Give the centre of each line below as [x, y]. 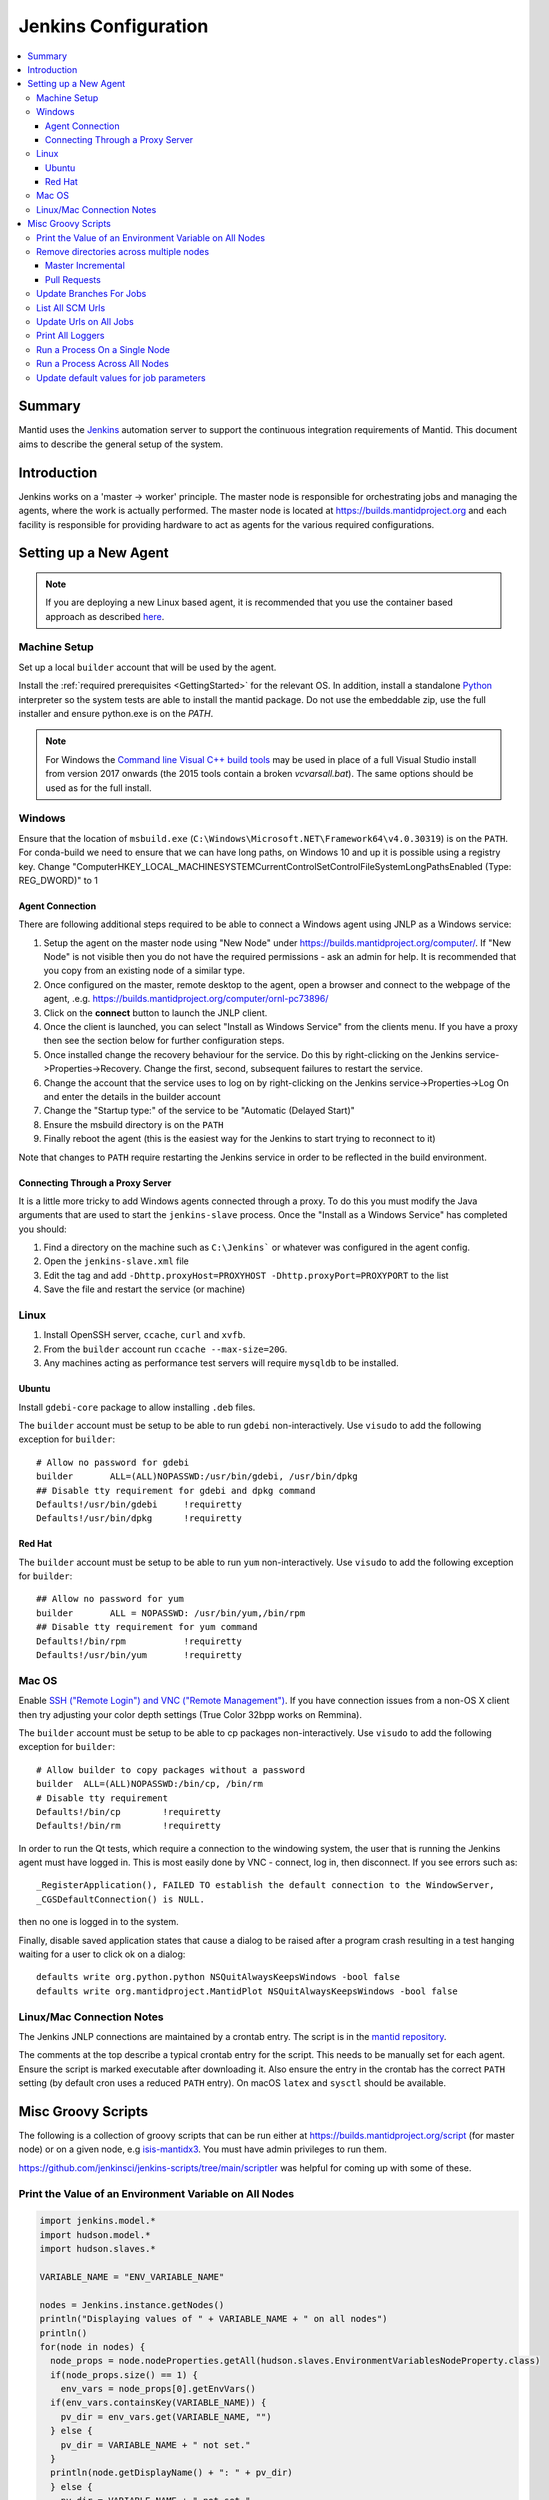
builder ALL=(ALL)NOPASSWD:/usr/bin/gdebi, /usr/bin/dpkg [197, 1476]
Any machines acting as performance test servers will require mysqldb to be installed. [221, 1363]
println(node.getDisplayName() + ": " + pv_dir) [172, 2473]
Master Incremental [85, 266]
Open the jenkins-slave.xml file [116, 1261]
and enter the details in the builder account [132, 1096]
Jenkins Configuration [113, 26]
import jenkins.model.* [98, 2221]
